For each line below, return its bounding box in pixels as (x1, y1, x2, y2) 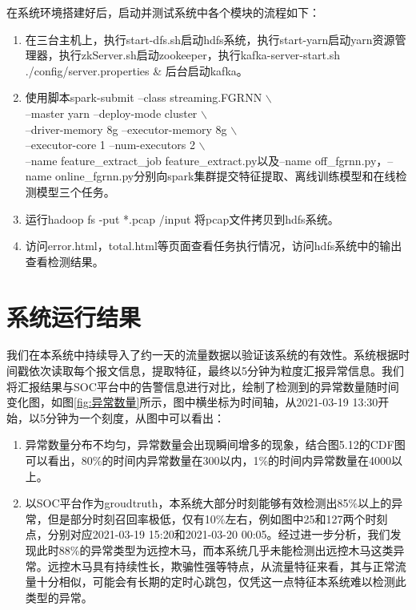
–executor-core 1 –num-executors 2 (25, 136, 195, 153)
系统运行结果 (6, 300, 142, 333)
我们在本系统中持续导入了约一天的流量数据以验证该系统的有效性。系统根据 (6, 346, 398, 363)
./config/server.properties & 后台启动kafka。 (25, 62, 248, 79)
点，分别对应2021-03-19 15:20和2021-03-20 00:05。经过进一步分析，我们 (25, 526, 390, 543)
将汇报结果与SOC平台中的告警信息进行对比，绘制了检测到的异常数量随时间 (6, 378, 399, 394)
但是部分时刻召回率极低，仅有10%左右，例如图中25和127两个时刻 (47, 510, 388, 527)
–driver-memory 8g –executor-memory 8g (25, 120, 227, 137)
